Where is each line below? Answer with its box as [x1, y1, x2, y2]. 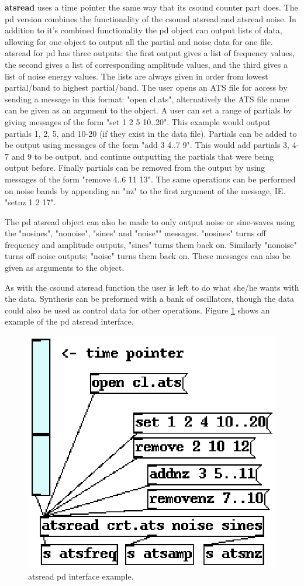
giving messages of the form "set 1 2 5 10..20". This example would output [5, 115, 271, 127]
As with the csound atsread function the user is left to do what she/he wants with [5, 281, 299, 293]
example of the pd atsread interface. [5, 315, 134, 328]
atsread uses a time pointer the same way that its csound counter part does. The [5, 1, 298, 13]
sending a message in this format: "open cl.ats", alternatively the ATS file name [5, 92, 289, 105]
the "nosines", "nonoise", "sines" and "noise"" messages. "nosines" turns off [5, 227, 267, 239]
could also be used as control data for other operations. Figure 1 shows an [5, 304, 270, 316]
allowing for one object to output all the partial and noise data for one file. [5, 35, 273, 47]
